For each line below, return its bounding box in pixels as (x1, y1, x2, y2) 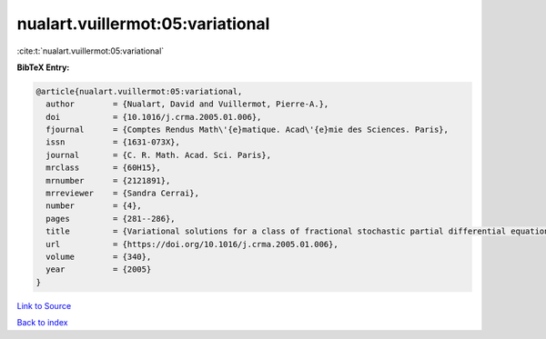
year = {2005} (45, 264, 152, 274)
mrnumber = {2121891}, (45, 175, 171, 185)
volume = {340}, (45, 252, 152, 262)
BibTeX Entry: (16, 62, 70, 73)
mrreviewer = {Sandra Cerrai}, (45, 188, 200, 199)
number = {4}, (45, 201, 143, 211)
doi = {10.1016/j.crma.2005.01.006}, (45, 112, 262, 122)
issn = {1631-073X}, (45, 137, 181, 147)
